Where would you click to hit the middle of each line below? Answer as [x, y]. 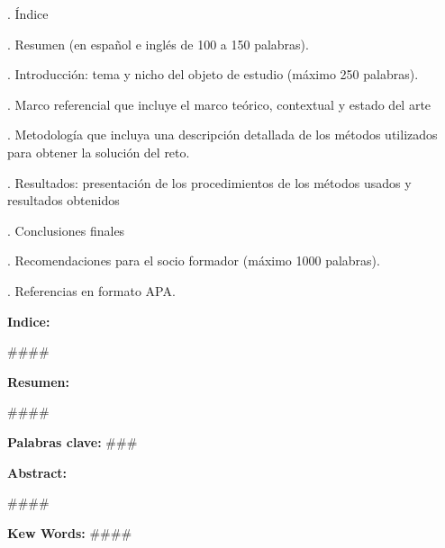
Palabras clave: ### [73, 441]
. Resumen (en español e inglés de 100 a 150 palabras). [158, 44]
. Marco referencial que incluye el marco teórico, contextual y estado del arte [219, 104]
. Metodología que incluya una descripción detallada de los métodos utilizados [222, 135]
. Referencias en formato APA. [91, 290]
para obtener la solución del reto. [99, 152]
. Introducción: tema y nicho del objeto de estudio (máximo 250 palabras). [213, 74]
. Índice [28, 13]
